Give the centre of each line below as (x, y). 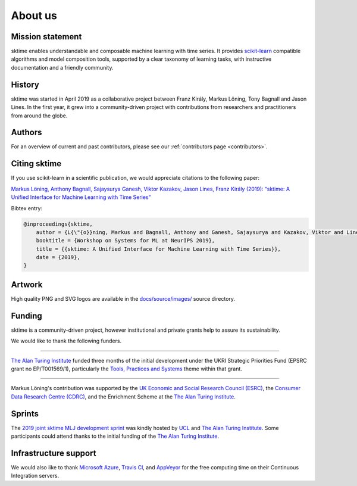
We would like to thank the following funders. (66, 341)
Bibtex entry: (27, 208)
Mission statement (46, 37)
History (25, 84)
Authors (26, 133)
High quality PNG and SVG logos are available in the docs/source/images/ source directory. (123, 298)
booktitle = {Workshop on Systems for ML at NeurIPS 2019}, (126, 241)
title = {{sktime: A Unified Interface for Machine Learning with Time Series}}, (158, 249)
